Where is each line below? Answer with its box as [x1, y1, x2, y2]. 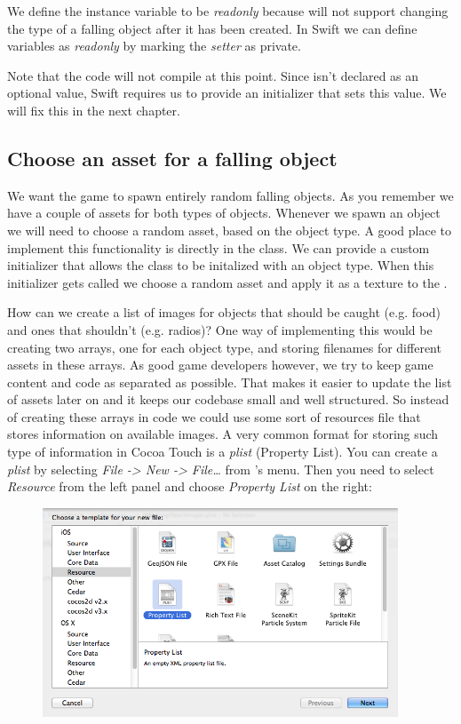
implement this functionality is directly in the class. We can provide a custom [7, 238, 430, 257]
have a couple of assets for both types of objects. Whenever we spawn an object [7, 203, 441, 222]
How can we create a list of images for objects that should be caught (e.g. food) [7, 303, 441, 322]
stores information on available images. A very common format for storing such [7, 425, 439, 443]
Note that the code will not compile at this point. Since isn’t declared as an [7, 66, 419, 84]
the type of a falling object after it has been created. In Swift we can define [7, 19, 417, 37]
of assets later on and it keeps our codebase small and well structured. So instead [7, 390, 449, 409]
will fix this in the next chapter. [7, 100, 180, 119]
